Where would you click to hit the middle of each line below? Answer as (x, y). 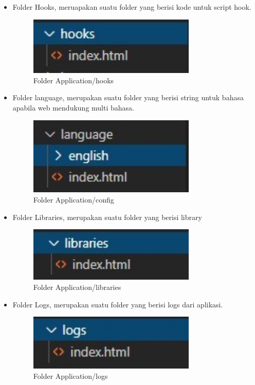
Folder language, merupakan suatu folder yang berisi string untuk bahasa (128, 97)
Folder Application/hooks (74, 80)
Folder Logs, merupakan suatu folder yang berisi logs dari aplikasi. (118, 304)
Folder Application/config (74, 199)
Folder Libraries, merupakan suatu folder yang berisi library (107, 217)
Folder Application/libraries (77, 287)
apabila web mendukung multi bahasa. (73, 108)
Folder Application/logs (70, 375)
